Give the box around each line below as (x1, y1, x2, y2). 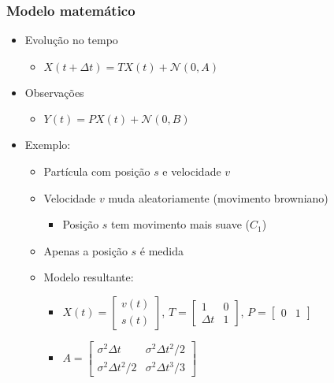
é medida (139, 242, 184, 258)
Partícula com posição (43, 163, 150, 179)
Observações (24, 84, 84, 100)
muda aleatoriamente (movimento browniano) (108, 189, 328, 206)
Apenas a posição (43, 242, 128, 258)
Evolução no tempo (24, 32, 118, 48)
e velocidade (162, 163, 221, 179)
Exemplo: (24, 136, 71, 153)
